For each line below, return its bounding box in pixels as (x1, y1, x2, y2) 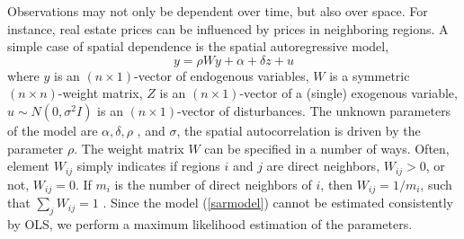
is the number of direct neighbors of (114, 174, 312, 193)
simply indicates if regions (76, 156, 220, 175)
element (7, 156, 50, 175)
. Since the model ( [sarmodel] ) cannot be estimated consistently (103, 193, 453, 212)
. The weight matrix (74, 138, 184, 157)
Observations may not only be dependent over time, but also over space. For (7, 2, 428, 20)
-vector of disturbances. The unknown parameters (177, 101, 451, 119)
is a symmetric (329, 66, 410, 84)
